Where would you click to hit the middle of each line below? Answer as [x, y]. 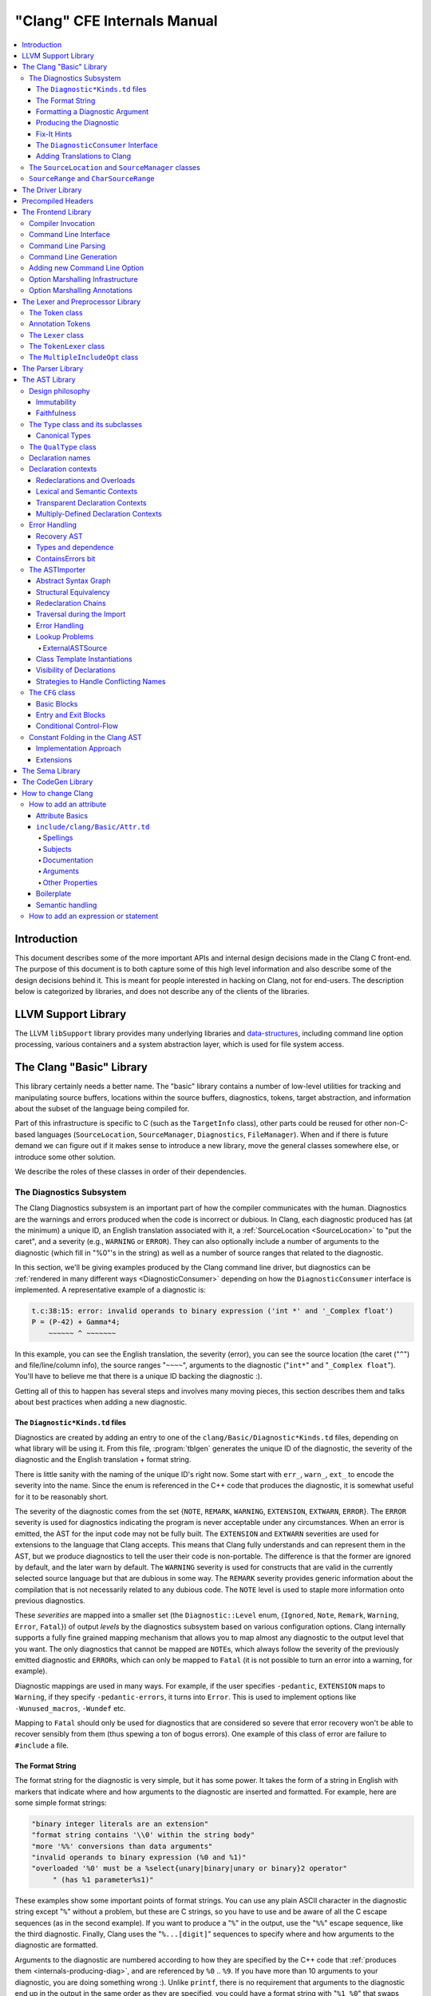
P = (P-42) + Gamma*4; [76, 1322]
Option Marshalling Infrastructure [84, 279]
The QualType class [63, 446]
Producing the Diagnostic [78, 123]
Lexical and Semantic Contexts [87, 492]
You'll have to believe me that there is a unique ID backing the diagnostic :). [138, 1376]
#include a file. [42, 1745]
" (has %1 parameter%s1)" [103, 1879]
